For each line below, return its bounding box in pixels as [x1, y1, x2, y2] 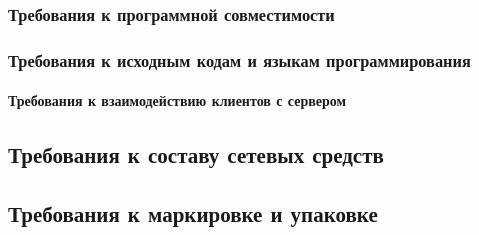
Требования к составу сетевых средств [8, 139, 384, 170]
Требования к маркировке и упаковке [8, 198, 378, 229]
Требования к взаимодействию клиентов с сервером [8, 90, 346, 111]
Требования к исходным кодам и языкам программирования [8, 47, 471, 72]
